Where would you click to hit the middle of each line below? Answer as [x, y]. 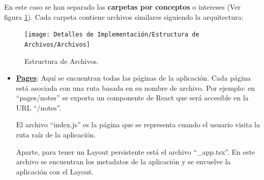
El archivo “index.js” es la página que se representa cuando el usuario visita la [138, 124]
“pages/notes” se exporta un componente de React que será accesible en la [132, 98]
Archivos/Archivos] [57, 44]
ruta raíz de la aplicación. [56, 135]
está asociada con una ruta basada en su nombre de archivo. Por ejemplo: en [136, 87]
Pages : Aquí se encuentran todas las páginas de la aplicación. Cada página [133, 78]
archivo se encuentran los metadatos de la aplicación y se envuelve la [123, 161]
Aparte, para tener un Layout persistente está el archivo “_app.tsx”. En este [135, 151]
